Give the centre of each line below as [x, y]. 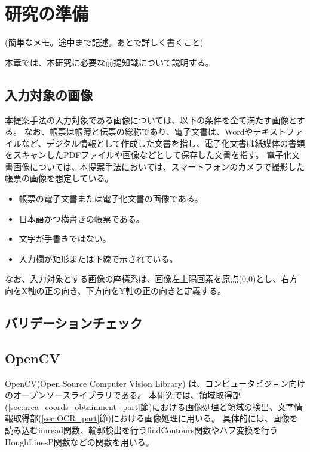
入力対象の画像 [49, 94]
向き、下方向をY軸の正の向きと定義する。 [144, 291]
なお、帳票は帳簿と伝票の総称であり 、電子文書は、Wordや [139, 131]
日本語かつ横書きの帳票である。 [82, 218]
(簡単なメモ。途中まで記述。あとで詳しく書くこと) [104, 42]
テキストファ [278, 131]
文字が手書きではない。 [65, 239]
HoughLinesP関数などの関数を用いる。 [79, 442]
